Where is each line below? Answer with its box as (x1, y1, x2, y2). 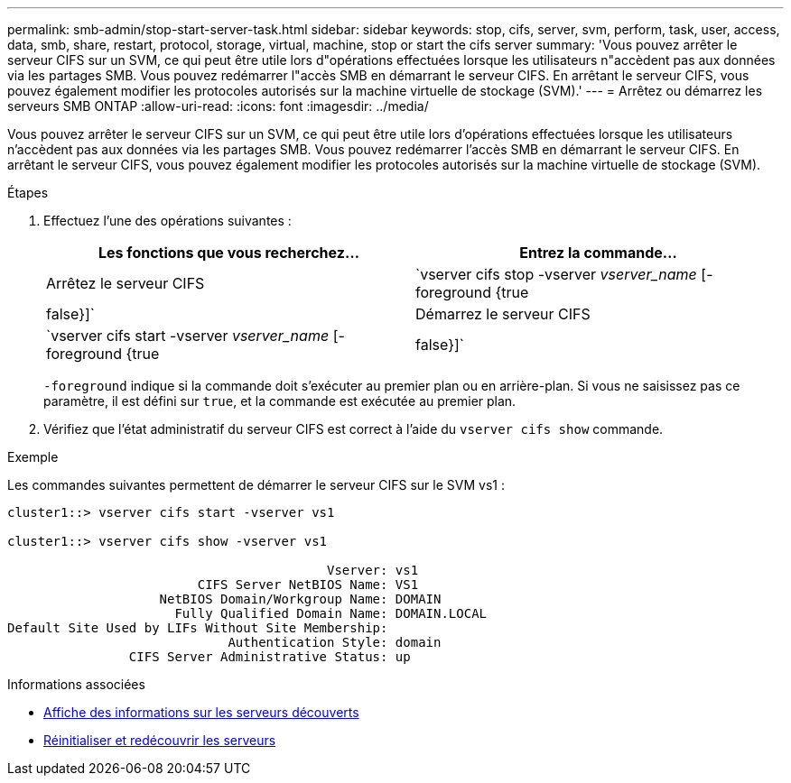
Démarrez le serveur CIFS (415, 305, 591, 323)
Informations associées (7, 677, 145, 692)
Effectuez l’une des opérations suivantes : (43, 213, 292, 228)
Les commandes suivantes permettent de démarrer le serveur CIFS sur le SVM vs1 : (7, 477, 505, 493)
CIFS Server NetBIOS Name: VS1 (197, 577, 419, 592)
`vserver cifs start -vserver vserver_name (46, 327, 330, 345)
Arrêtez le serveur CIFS (46, 274, 205, 292)
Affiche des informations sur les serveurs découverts (43, 705, 359, 720)
